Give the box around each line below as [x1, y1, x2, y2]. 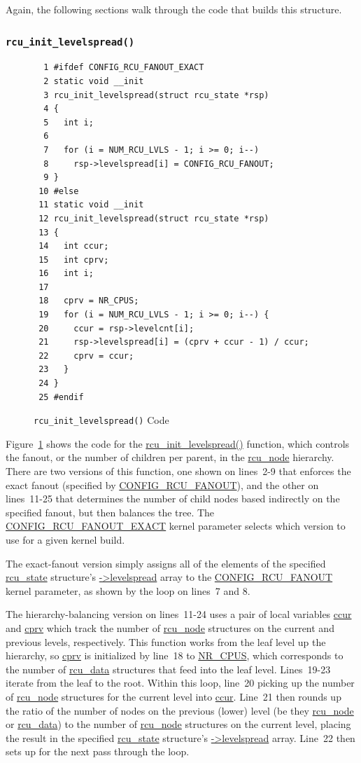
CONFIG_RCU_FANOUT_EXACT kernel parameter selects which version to [6, 518, 346, 533]
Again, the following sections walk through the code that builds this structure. [6, 2, 342, 16]
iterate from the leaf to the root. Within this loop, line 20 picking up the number [6, 675, 355, 690]
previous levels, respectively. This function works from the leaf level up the [6, 634, 326, 649]
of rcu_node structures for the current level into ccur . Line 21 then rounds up [6, 689, 341, 703]
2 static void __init [43, 76, 144, 86]
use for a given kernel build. [6, 532, 125, 547]
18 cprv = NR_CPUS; [38, 296, 139, 306]
